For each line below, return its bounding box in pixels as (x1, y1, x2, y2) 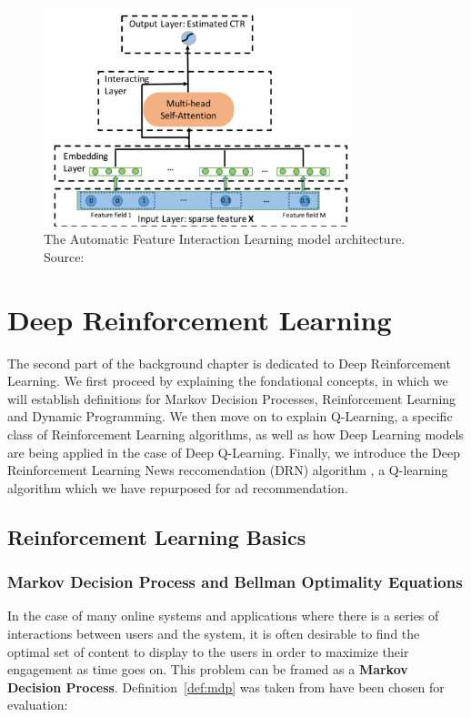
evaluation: (7, 695, 68, 714)
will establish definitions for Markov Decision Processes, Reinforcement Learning (7, 389, 456, 408)
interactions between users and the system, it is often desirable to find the (7, 624, 420, 643)
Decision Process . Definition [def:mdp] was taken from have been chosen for (7, 677, 445, 696)
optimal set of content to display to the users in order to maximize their (7, 641, 409, 661)
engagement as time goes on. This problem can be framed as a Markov (7, 660, 408, 679)
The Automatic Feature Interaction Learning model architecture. (44, 229, 406, 248)
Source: (44, 247, 85, 266)
